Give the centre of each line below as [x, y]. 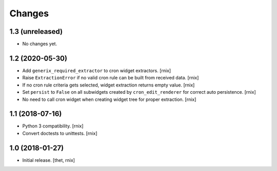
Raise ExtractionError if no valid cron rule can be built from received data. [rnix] [111, 78]
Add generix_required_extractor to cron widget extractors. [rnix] [97, 70]
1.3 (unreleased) [36, 31]
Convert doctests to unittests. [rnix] [60, 133]
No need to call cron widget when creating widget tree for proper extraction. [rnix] [109, 99]
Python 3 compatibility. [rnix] [53, 126]
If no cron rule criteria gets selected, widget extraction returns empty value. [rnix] [108, 85]
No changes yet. [40, 44]
